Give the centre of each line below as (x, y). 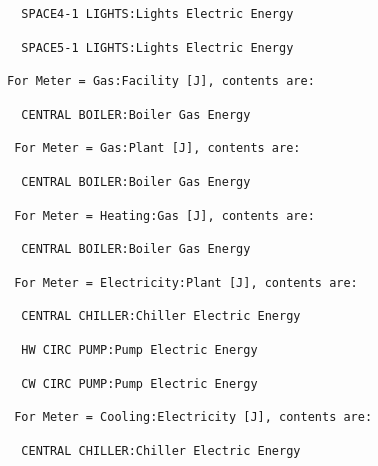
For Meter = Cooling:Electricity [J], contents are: (193, 417)
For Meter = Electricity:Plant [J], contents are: (186, 282)
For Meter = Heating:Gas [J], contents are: (164, 215)
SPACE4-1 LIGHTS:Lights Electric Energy (157, 14)
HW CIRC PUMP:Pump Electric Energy (139, 349)
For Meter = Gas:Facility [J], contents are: (161, 81)
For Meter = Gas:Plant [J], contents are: (157, 148)
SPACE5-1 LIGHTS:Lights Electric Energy (157, 47)
